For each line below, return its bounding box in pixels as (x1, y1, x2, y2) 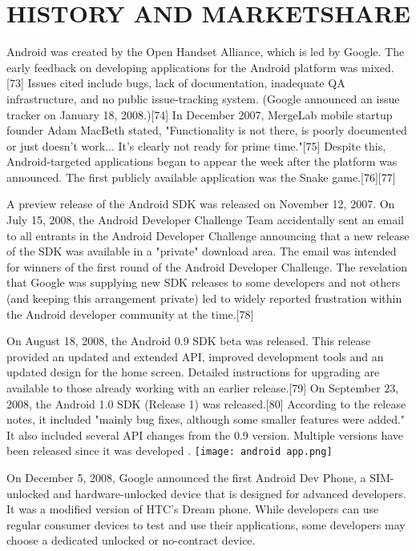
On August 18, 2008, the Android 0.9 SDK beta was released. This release (6, 332, 371, 349)
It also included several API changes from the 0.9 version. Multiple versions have (6, 426, 404, 443)
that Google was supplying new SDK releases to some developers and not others (6, 274, 401, 291)
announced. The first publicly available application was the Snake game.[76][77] (6, 168, 396, 185)
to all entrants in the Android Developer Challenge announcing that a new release (6, 227, 410, 243)
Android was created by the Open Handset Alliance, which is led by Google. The (6, 43, 405, 60)
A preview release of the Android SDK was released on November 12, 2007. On (6, 195, 395, 212)
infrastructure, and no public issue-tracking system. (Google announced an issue (6, 90, 400, 107)
